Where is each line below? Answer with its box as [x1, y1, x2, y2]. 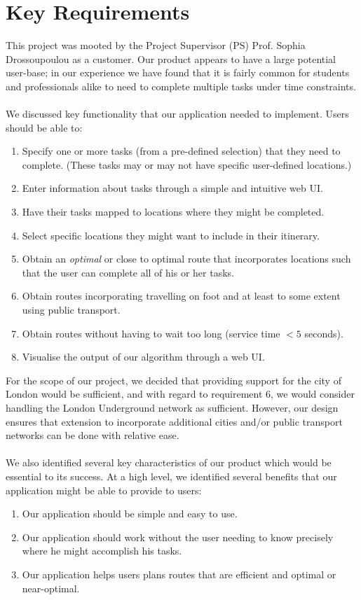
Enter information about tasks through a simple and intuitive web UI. [22, 181, 323, 195]
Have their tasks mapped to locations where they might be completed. [22, 204, 325, 219]
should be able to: [6, 120, 83, 134]
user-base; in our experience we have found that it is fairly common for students [6, 65, 350, 80]
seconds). [304, 326, 343, 340]
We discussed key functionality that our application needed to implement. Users [6, 106, 349, 121]
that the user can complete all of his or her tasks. [22, 265, 234, 279]
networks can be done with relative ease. [6, 428, 179, 442]
